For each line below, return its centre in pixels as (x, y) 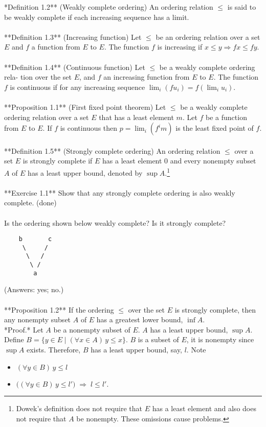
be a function (226, 117)
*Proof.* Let (24, 329)
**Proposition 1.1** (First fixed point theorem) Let (85, 106)
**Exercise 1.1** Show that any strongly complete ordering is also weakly (120, 192)
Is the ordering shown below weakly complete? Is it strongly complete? (115, 222)
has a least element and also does (204, 408)
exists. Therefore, (54, 349)
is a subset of (158, 339)
